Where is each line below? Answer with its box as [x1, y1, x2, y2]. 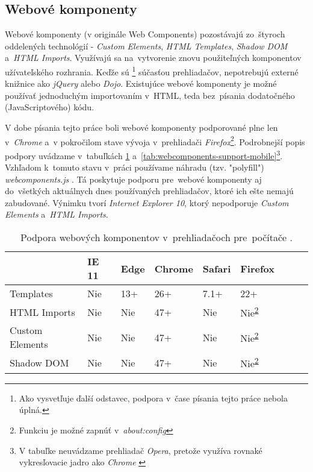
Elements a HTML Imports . [5, 208, 108, 221]
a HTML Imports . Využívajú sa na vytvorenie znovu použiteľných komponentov [5, 51, 302, 64]
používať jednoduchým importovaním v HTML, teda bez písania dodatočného [5, 89, 295, 101]
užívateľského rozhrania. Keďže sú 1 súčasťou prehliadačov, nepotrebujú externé [5, 63, 299, 78]
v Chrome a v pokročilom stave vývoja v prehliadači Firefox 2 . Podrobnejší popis [5, 133, 305, 148]
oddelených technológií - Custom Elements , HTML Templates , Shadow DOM [5, 39, 288, 52]
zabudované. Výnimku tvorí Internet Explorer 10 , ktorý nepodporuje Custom [5, 196, 289, 209]
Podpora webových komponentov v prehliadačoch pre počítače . [20, 230, 293, 245]
